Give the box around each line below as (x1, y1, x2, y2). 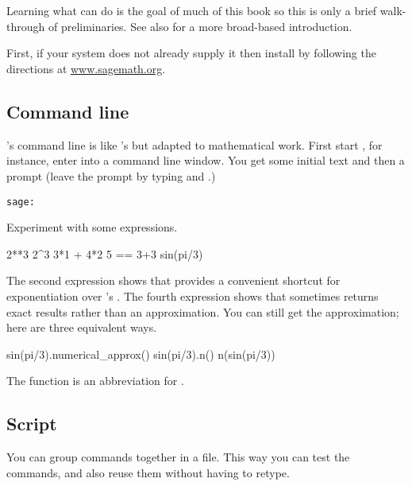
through (6, 17, 45, 34)
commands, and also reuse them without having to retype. (6, 464, 290, 480)
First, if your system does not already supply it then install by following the (6, 45, 376, 61)
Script (6, 411, 57, 436)
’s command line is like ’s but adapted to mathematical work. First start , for (6, 136, 383, 153)
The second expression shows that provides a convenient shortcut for (6, 272, 341, 289)
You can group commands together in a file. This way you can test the (6, 449, 350, 465)
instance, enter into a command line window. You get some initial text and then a (6, 152, 405, 169)
